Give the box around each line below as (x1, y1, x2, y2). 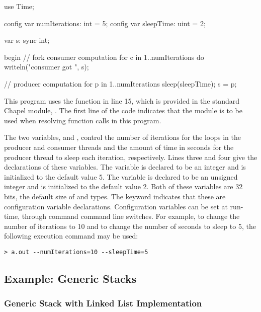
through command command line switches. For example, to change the (22, 211, 240, 221)
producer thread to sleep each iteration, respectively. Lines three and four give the (4, 151, 257, 162)
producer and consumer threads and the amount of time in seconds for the (4, 141, 234, 152)
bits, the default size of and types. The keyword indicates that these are (4, 191, 226, 201)
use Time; (4, 1, 34, 11)
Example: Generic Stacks (4, 270, 137, 286)
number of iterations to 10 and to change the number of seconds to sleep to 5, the (4, 220, 256, 231)
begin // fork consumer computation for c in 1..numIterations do (4, 51, 204, 62)
